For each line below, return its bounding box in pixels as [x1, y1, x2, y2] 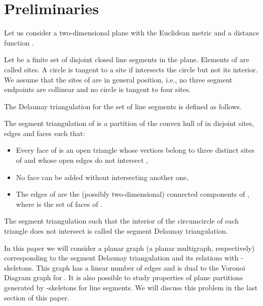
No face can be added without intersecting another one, [16, 171, 189, 182]
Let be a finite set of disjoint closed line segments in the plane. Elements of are [4, 54, 249, 65]
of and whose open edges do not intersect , [16, 155, 148, 165]
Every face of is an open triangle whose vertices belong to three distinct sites [16, 145, 254, 155]
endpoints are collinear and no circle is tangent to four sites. [4, 84, 191, 95]
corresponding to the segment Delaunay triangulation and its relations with [4, 252, 239, 263]
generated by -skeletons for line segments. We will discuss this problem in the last [4, 282, 258, 292]
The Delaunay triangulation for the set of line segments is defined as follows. [4, 101, 242, 111]
